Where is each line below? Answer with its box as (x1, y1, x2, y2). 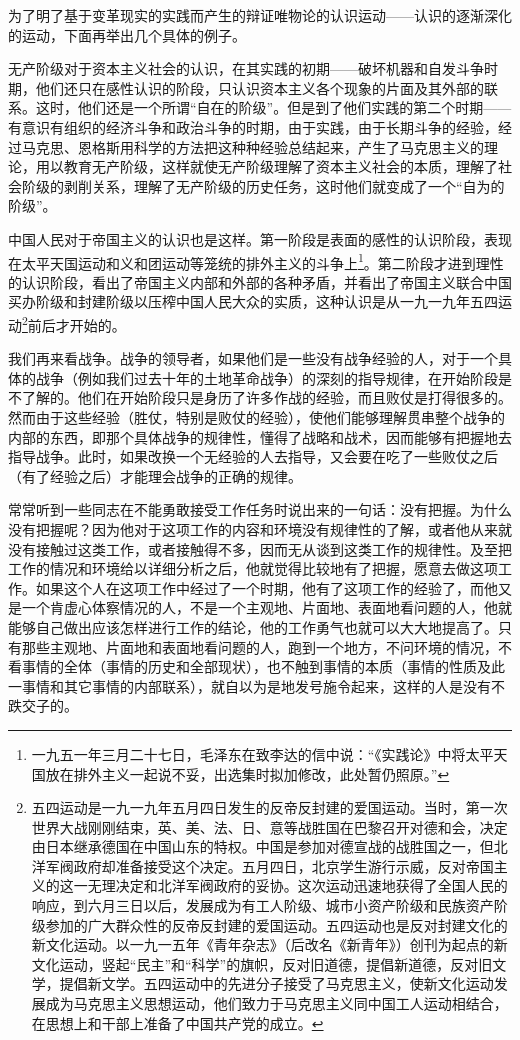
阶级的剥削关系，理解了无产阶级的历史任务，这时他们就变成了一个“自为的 (21, 175, 505, 196)
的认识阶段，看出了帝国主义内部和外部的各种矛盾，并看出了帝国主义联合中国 (8, 271, 512, 292)
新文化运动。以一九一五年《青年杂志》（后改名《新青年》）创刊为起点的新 (31, 934, 508, 955)
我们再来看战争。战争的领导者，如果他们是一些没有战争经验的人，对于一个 (8, 348, 498, 369)
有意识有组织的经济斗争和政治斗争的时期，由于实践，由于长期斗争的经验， (8, 116, 498, 137)
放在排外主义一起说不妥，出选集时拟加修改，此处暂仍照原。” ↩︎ (45, 763, 450, 784)
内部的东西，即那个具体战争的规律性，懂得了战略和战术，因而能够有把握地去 (8, 426, 512, 447)
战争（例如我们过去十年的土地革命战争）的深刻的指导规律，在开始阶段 (35, 367, 498, 388)
